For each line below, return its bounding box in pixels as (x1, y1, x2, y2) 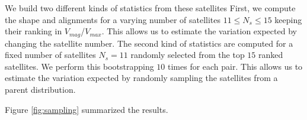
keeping (274, 13, 302, 25)
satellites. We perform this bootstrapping (5, 60, 154, 72)
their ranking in (5, 25, 62, 37)
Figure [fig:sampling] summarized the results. (5, 103, 168, 115)
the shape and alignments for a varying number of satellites (5, 13, 221, 25)
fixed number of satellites (5, 48, 96, 61)
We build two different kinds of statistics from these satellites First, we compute (5, 2, 296, 14)
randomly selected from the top (130, 48, 245, 61)
